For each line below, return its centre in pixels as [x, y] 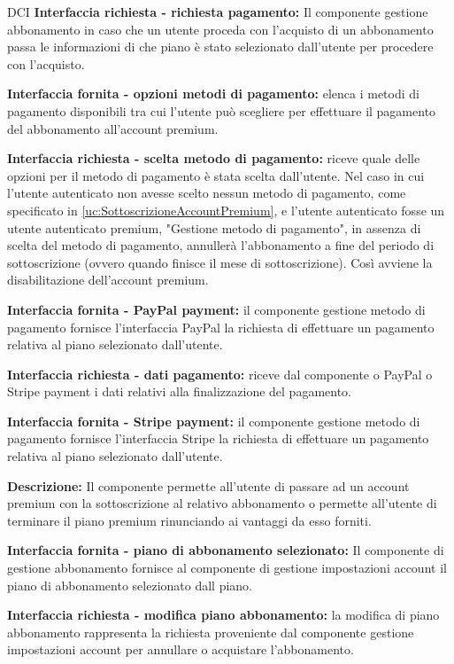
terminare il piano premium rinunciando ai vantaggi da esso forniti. [189, 520]
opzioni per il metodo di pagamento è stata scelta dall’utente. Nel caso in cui [216, 175]
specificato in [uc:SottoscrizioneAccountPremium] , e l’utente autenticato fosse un [226, 210]
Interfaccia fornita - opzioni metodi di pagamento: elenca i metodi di [213, 94]
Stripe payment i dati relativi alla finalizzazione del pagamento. [179, 391]
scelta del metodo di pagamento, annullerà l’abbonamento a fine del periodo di [221, 245]
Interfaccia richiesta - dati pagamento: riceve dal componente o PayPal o [220, 374]
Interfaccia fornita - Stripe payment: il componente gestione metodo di [214, 421]
